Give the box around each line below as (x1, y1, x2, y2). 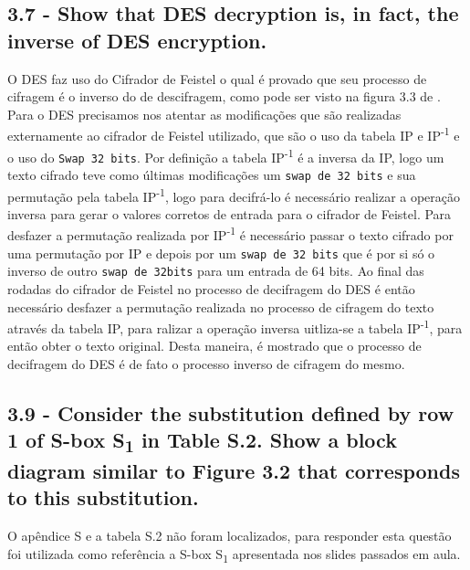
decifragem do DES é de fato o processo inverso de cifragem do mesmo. (7, 354, 405, 374)
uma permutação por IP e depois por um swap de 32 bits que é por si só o (7, 243, 435, 262)
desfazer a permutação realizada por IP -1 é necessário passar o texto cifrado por (7, 223, 454, 245)
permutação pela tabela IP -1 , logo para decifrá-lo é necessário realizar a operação (7, 184, 461, 206)
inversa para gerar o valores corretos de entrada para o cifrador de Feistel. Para (7, 204, 452, 223)
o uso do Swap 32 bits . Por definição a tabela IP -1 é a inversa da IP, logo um (7, 144, 444, 166)
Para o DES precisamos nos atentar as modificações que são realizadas (7, 104, 402, 123)
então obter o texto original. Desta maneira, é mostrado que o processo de (7, 336, 422, 355)
